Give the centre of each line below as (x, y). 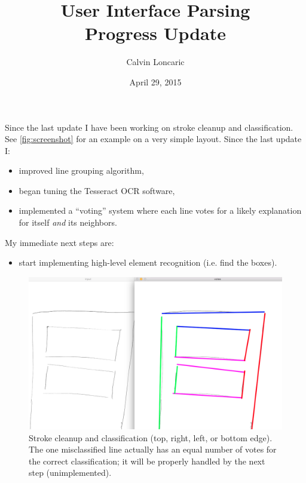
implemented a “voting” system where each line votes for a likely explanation (160, 210)
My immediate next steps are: (59, 242)
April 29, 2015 (155, 81)
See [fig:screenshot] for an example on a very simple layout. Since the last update (153, 139)
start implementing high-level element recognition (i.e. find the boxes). (148, 262)
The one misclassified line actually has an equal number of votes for (153, 449)
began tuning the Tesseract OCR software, (97, 190)
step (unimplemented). (70, 473)
